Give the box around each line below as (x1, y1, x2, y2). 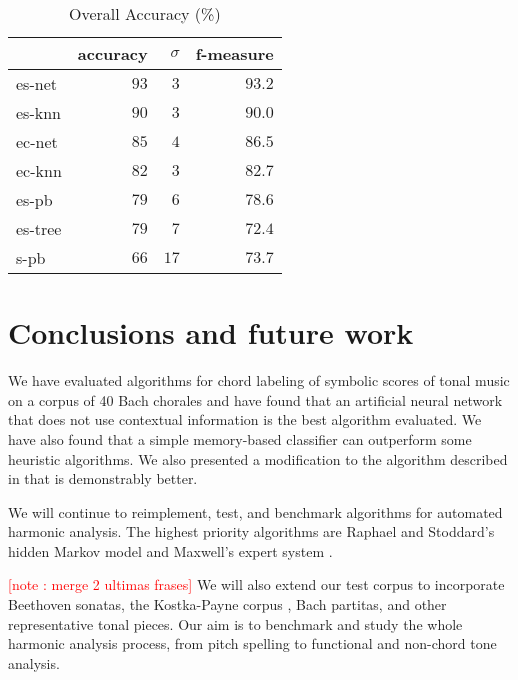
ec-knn (16, 159, 62, 182)
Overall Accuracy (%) (69, 2, 221, 25)
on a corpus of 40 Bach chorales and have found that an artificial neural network (8, 389, 503, 410)
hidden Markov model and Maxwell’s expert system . (8, 540, 333, 561)
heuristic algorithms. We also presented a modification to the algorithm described (8, 448, 508, 469)
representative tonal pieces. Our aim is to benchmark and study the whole (8, 613, 463, 634)
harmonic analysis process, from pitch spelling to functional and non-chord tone (8, 633, 497, 654)
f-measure (195, 42, 274, 65)
